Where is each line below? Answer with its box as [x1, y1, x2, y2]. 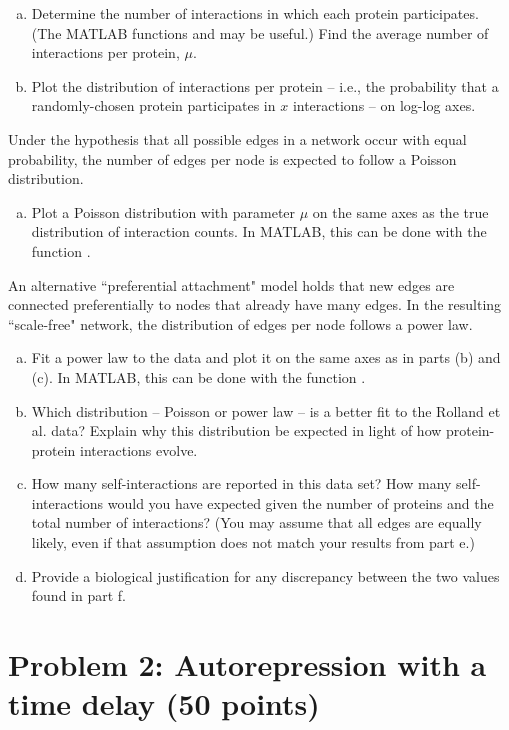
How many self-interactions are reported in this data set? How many [31, 473, 452, 494]
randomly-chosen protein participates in [31, 95, 276, 116]
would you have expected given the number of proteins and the [107, 492, 494, 513]
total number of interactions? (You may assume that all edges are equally [31, 512, 482, 533]
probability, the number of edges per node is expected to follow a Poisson [8, 148, 457, 169]
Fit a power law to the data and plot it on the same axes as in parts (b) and [31, 347, 501, 368]
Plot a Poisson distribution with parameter [31, 201, 296, 222]
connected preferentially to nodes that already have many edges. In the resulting [8, 294, 502, 315]
